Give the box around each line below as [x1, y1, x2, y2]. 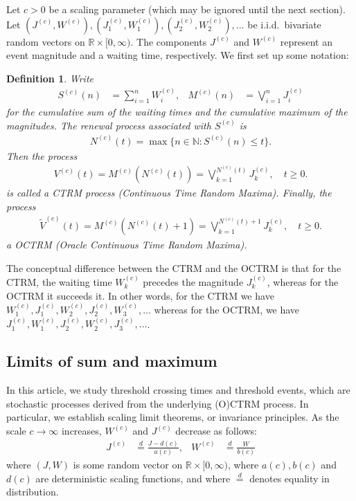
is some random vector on [73, 457, 183, 472]
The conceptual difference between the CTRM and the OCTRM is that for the [6, 260, 341, 275]
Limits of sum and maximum [6, 350, 217, 372]
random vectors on [6, 34, 85, 48]
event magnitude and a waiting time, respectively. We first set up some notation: [6, 48, 349, 62]
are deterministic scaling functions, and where [35, 471, 231, 485]
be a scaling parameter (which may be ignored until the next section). [48, 2, 346, 16]
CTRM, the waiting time [6, 274, 112, 289]
